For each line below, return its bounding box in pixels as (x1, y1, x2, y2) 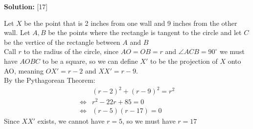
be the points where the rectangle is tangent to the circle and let (48, 27, 242, 37)
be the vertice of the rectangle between (4, 37, 120, 47)
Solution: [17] (4, 1, 48, 11)
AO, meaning (4, 65, 44, 75)
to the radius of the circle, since (23, 46, 119, 56)
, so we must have (122, 116, 176, 126)
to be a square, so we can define (42, 55, 138, 66)
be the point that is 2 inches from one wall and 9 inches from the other (24, 18, 237, 28)
